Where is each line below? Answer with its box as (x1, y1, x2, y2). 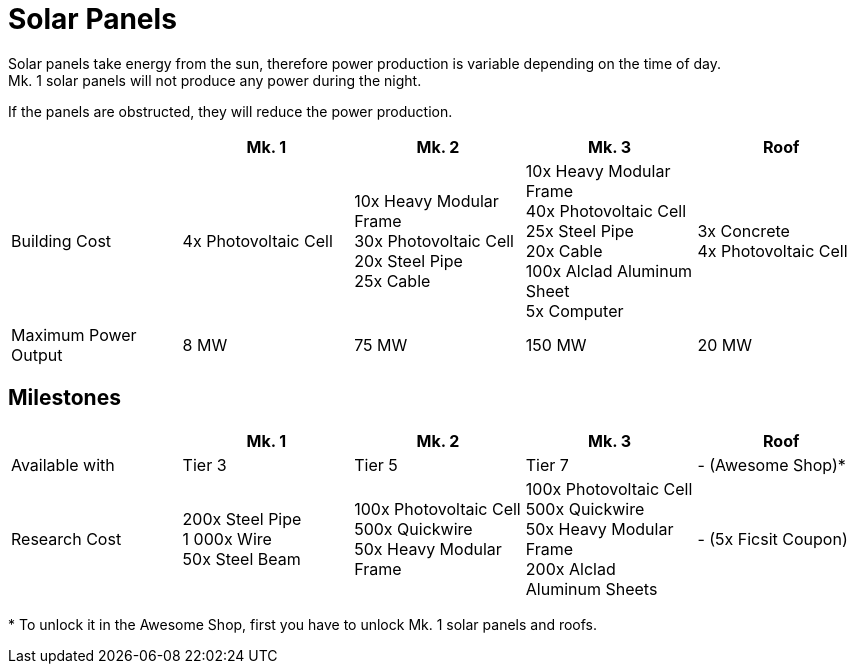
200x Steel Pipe (182, 508, 302, 529)
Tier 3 (182, 454, 227, 475)
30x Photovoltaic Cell (354, 230, 514, 251)
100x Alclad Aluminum (525, 260, 693, 281)
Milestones (8, 385, 121, 411)
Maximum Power (11, 324, 137, 345)
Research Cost (11, 528, 122, 549)
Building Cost (11, 230, 112, 251)
